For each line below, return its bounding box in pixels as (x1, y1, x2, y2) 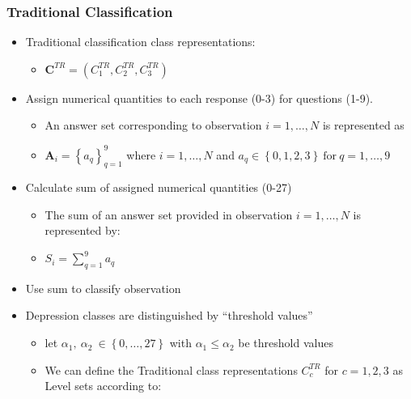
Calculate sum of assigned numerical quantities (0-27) (25, 179, 292, 196)
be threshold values (238, 334, 333, 351)
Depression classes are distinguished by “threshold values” (25, 307, 313, 324)
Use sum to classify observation (25, 279, 181, 296)
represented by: (44, 222, 121, 239)
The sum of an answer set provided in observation (44, 206, 293, 223)
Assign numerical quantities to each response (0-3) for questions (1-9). (25, 89, 373, 106)
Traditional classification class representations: (25, 33, 256, 50)
